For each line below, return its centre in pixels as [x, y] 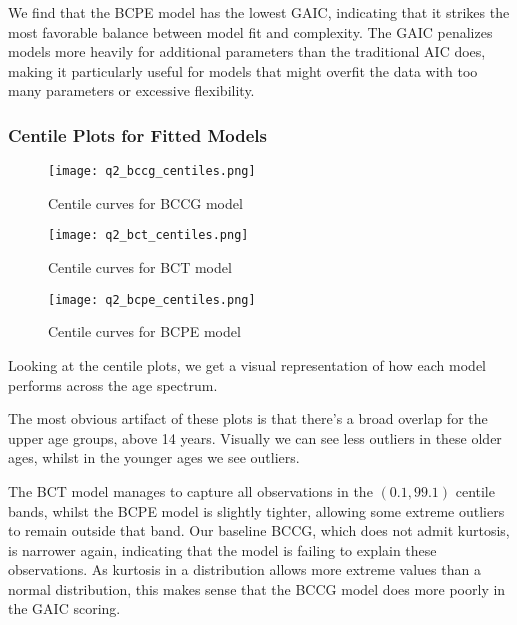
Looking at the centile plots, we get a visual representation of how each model [247, 364]
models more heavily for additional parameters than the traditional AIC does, [247, 51]
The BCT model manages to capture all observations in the [190, 490]
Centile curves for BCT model [140, 267]
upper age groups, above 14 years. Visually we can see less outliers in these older [255, 437]
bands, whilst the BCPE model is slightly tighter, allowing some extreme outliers [256, 510]
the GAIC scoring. [64, 608]
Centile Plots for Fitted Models [137, 134]
